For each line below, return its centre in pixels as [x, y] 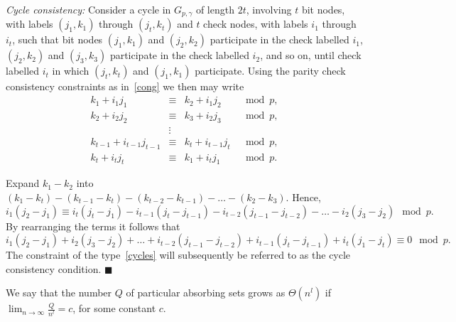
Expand [23, 183]
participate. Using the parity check [270, 71]
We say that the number [59, 293]
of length [215, 9]
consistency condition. [54, 268]
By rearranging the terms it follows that [93, 226]
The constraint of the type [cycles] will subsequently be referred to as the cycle [178, 255]
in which [71, 71]
